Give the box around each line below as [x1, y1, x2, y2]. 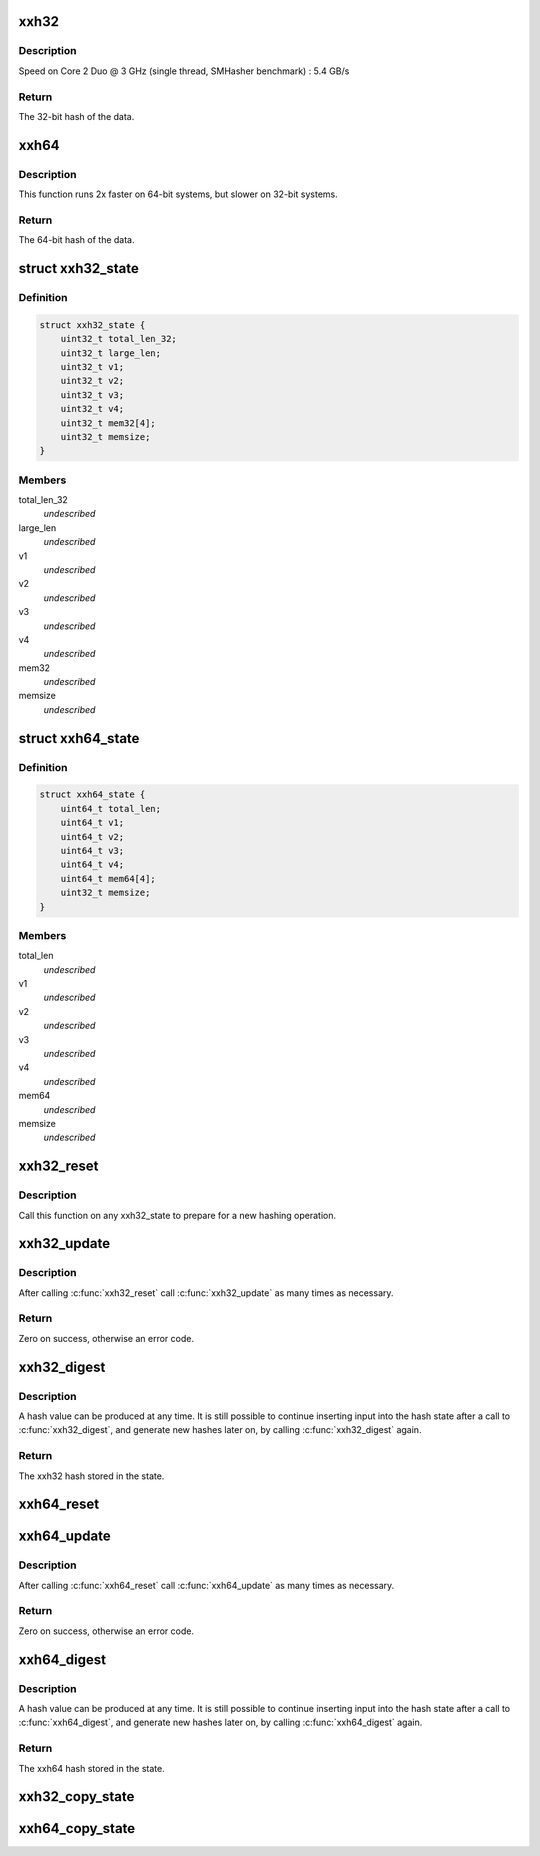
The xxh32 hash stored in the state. [18, 1470, 165, 1482]
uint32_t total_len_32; [60, 333, 177, 345]
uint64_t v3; [60, 845, 125, 856]
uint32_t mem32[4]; [60, 417, 157, 429]
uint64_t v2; [60, 831, 125, 842]
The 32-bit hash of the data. [18, 110, 135, 122]
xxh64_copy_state [18, 1820, 136, 1837]
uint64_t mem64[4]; [60, 873, 157, 884]
